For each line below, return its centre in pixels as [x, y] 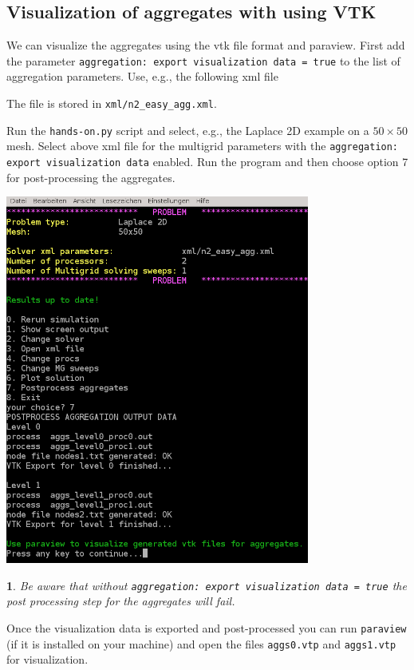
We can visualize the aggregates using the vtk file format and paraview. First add [206, 45]
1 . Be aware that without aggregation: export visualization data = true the [207, 585]
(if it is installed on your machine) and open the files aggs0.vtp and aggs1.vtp [201, 643]
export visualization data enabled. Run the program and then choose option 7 [207, 162]
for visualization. [47, 659]
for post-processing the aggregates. [91, 177]
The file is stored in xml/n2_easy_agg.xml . [112, 103]
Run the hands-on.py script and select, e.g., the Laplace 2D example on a [188, 130]
